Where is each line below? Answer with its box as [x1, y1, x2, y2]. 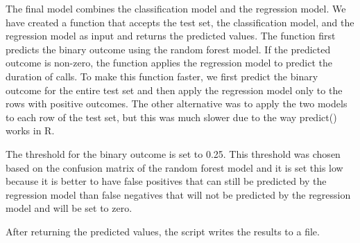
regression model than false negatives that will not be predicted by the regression [6, 187, 351, 201]
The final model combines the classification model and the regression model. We [6, 1, 346, 15]
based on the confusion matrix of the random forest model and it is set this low [6, 160, 343, 174]
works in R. [6, 123, 55, 138]
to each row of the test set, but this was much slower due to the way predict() [6, 109, 337, 124]
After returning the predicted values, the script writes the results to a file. [6, 224, 320, 238]
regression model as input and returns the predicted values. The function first [6, 28, 336, 43]
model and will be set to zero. [6, 201, 132, 215]
